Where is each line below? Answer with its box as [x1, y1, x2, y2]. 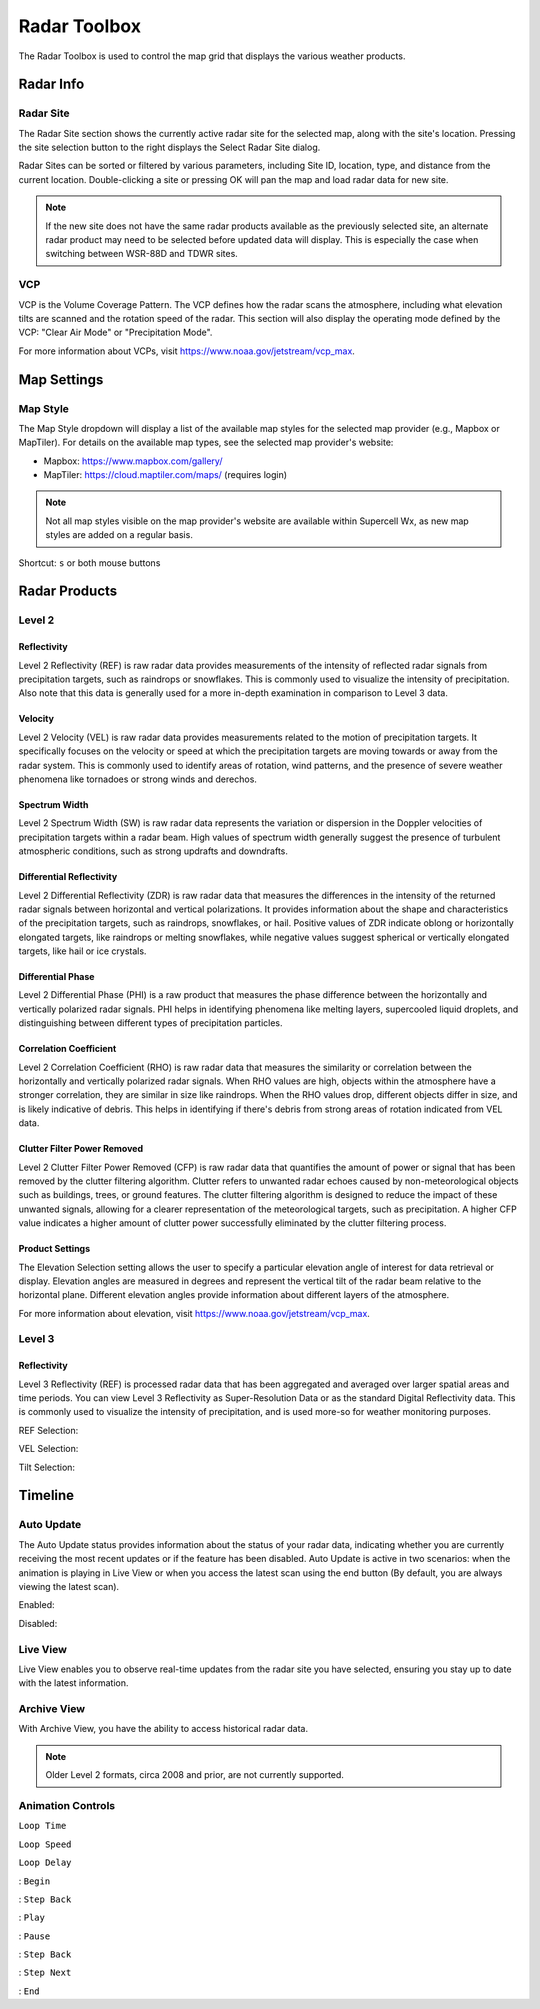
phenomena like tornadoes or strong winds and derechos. [18, 773, 257, 785]
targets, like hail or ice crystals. [18, 945, 147, 957]
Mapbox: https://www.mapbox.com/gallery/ [43, 455, 223, 467]
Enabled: [18, 1599, 55, 1611]
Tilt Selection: [18, 1461, 75, 1473]
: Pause [18, 1930, 51, 1942]
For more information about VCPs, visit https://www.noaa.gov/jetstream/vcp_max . [18, 345, 355, 357]
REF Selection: [18, 1424, 79, 1436]
